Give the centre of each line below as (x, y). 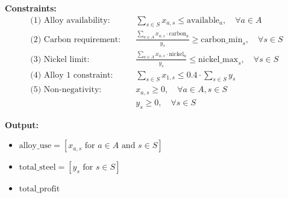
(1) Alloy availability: (70, 20)
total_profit (39, 189)
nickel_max (218, 59)
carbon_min (222, 39)
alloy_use (35, 146)
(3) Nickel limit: (60, 59)
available (203, 20)
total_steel (37, 168)
